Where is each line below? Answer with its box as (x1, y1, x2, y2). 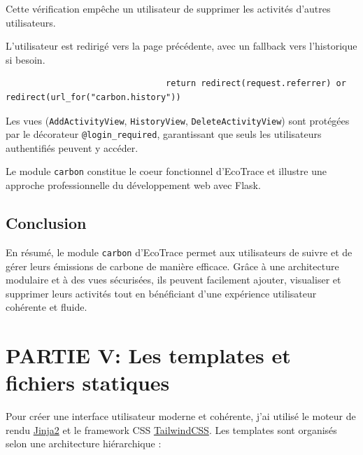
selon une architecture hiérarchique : (6, 436, 162, 451)
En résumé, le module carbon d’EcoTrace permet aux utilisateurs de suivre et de (6, 244, 353, 259)
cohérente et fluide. (6, 300, 87, 314)
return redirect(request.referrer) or (166, 78, 346, 89)
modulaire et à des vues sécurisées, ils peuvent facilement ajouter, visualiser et (6, 272, 341, 287)
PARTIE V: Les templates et (6, 341, 291, 370)
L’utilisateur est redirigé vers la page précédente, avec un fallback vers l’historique (6, 38, 357, 53)
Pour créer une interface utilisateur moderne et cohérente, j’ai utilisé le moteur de (6, 409, 356, 423)
